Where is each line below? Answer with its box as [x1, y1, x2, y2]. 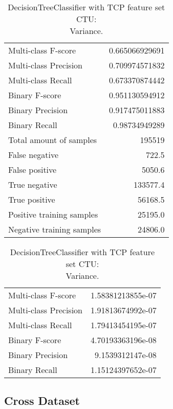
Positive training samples [8, 208, 98, 220]
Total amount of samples [8, 134, 97, 146]
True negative [8, 179, 57, 190]
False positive [8, 164, 57, 175]
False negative [8, 149, 59, 161]
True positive [8, 193, 55, 205]
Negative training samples [8, 223, 101, 235]
